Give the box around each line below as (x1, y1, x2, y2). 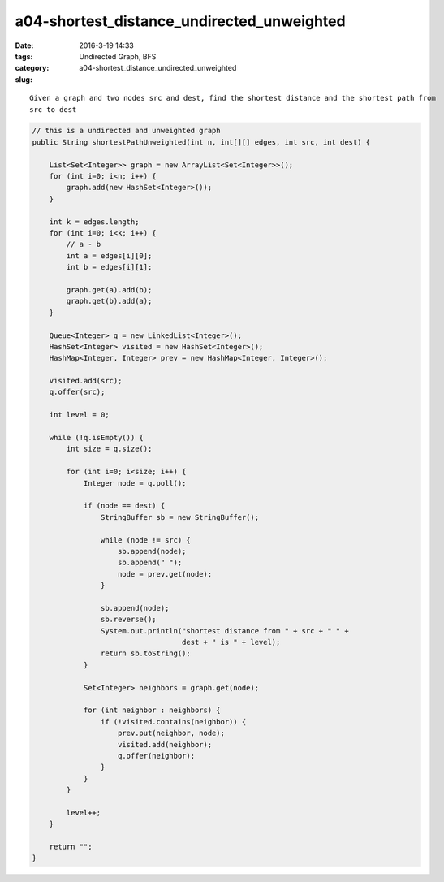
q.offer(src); (49, 387, 106, 397)
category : (15, 63, 50, 73)
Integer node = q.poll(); (83, 478, 187, 487)
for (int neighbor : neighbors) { (83, 706, 221, 715)
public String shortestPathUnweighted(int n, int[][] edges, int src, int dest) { (32, 137, 371, 146)
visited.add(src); (49, 376, 123, 386)
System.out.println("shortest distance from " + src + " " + (100, 626, 349, 635)
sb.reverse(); (100, 615, 157, 625)
